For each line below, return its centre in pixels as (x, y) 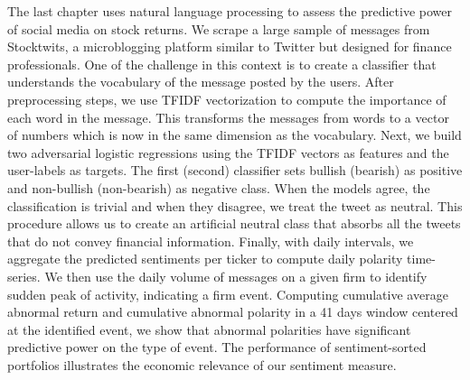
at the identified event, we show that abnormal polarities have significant (209, 329)
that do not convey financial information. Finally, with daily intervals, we (211, 241)
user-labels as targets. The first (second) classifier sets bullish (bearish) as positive (235, 170)
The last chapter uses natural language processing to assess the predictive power (230, 11)
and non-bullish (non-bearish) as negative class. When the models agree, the (219, 187)
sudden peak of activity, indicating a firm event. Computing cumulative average (228, 294)
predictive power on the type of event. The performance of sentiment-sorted (217, 347)
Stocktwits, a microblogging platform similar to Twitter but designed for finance (230, 46)
